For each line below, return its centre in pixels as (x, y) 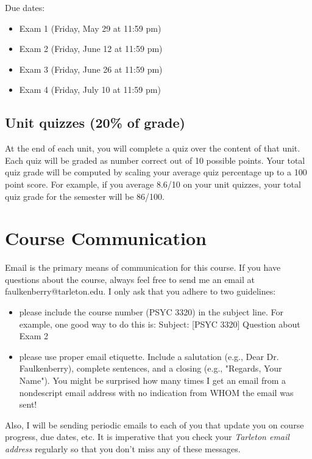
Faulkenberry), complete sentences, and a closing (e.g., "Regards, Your (151, 368)
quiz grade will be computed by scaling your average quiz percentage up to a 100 (156, 172)
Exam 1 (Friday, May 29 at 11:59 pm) (90, 28)
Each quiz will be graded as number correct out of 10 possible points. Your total (155, 160)
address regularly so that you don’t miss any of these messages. (123, 448)
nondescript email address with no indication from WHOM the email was (156, 392)
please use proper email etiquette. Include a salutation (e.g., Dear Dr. (149, 356)
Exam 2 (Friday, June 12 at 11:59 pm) (91, 49)
